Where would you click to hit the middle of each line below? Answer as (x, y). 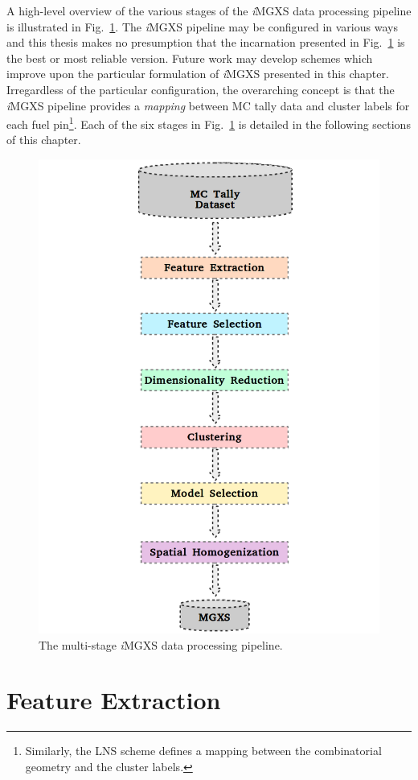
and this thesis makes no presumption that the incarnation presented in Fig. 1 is (206, 42)
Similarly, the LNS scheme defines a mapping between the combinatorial (203, 751)
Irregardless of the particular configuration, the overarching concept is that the (201, 89)
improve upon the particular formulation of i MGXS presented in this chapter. (198, 74)
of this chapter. (44, 140)
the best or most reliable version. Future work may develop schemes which (190, 58)
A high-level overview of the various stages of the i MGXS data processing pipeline (209, 10)
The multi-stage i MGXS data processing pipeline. (161, 644)
